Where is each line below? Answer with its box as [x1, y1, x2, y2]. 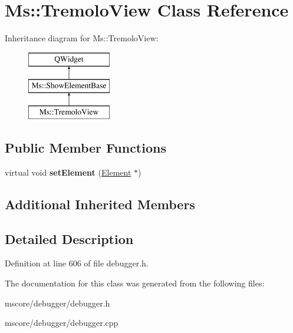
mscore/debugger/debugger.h [5, 296, 110, 309]
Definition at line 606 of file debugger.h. [5, 257, 149, 269]
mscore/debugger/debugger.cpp [5, 316, 118, 329]
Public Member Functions [5, 139, 166, 157]
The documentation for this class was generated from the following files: [5, 277, 265, 289]
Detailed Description [5, 229, 134, 248]
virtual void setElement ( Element [5, 166, 131, 178]
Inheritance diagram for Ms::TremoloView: [5, 32, 159, 44]
